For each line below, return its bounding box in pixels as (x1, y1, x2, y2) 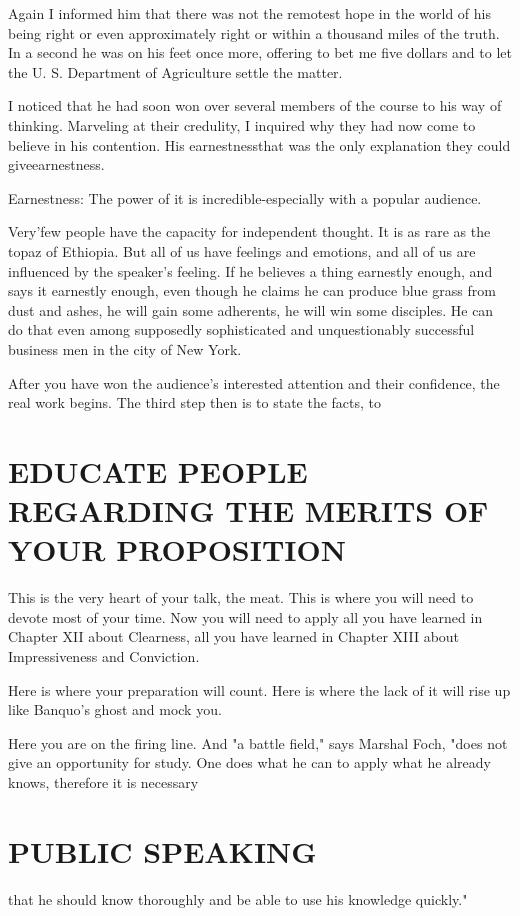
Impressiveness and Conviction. (8, 645, 200, 666)
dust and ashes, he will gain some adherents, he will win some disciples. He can (8, 299, 494, 320)
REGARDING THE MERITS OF (8, 490, 489, 531)
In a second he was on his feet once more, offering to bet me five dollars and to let (8, 42, 512, 63)
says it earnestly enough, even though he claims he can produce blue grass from (8, 280, 496, 301)
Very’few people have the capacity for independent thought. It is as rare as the (8, 221, 491, 242)
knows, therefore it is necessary (8, 771, 199, 792)
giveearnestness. (8, 154, 105, 175)
